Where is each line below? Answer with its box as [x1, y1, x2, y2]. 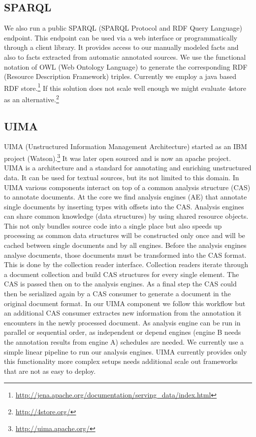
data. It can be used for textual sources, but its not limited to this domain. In [4, 172, 239, 182]
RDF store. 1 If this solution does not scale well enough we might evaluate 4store [4, 81, 246, 93]
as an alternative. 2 [4, 93, 59, 104]
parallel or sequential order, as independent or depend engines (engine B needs [4, 327, 241, 337]
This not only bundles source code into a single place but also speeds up [4, 220, 222, 231]
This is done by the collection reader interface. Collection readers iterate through [4, 259, 248, 270]
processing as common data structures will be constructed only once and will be [4, 230, 245, 240]
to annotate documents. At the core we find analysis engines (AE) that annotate [4, 192, 247, 202]
